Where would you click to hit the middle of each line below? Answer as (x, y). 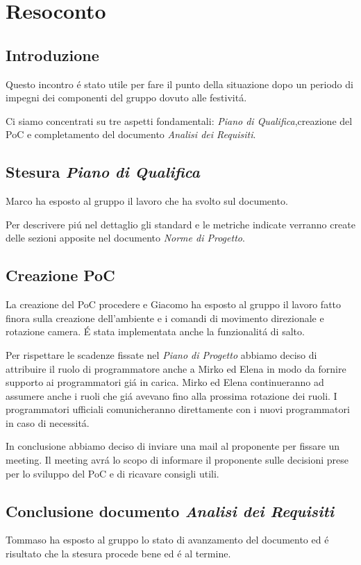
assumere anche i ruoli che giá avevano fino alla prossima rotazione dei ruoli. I (171, 395)
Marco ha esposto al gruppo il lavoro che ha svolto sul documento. (147, 201)
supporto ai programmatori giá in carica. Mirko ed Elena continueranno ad (165, 382)
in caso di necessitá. (48, 422)
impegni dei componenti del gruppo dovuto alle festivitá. (126, 98)
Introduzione (52, 54)
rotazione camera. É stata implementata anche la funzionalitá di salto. (155, 331)
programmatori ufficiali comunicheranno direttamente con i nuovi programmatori (178, 409)
